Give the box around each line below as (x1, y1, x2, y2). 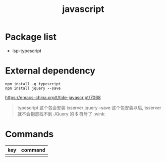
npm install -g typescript (5, 81, 61, 86)
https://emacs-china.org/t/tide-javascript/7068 (5, 94, 101, 100)
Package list (5, 31, 57, 43)
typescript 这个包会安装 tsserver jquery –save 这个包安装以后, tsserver (17, 105, 162, 110)
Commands (5, 129, 54, 140)
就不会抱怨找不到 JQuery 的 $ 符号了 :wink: (17, 110, 106, 117)
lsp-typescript (12, 48, 42, 54)
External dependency (5, 65, 96, 76)
